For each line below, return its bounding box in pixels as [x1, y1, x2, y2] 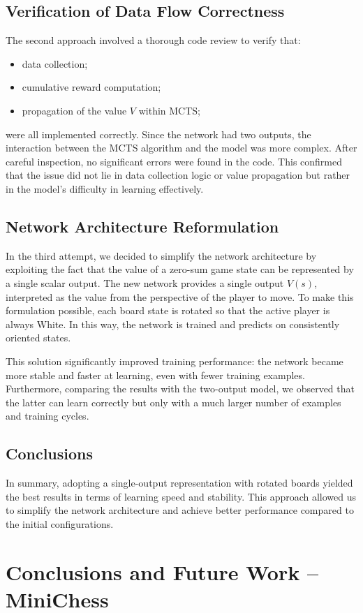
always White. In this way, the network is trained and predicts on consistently [6, 316, 340, 331]
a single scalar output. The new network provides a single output [6, 275, 284, 290]
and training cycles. [6, 408, 89, 423]
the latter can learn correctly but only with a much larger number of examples [6, 394, 341, 409]
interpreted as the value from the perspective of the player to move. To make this [6, 289, 354, 304]
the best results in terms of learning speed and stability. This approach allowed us [6, 489, 357, 503]
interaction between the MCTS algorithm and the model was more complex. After [6, 140, 357, 155]
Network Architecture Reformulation [6, 215, 279, 237]
